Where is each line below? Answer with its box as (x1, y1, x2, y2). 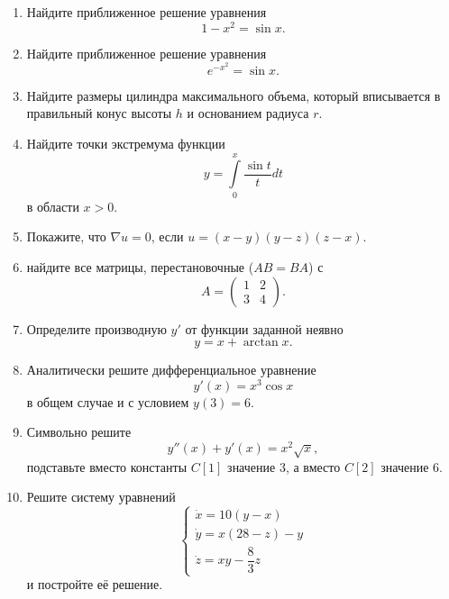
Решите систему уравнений (26, 487, 176, 506)
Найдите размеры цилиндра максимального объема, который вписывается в (26, 86, 441, 104)
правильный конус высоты (26, 104, 172, 123)
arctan (243, 336, 279, 349)
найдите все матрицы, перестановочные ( (26, 257, 254, 276)
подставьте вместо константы (26, 457, 188, 476)
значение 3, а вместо (227, 457, 341, 476)
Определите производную (26, 319, 167, 338)
